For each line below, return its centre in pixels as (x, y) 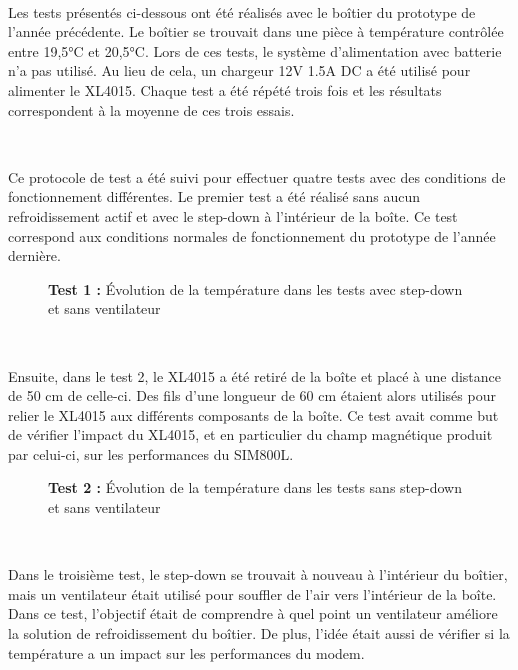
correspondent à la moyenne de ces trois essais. (151, 109)
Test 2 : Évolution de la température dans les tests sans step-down (255, 487)
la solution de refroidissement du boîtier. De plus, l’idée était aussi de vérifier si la (259, 633)
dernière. (34, 255)
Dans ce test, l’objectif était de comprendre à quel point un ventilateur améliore (253, 613)
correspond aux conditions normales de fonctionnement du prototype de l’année (252, 235)
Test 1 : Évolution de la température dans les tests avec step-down (255, 288)
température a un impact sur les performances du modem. (186, 652)
